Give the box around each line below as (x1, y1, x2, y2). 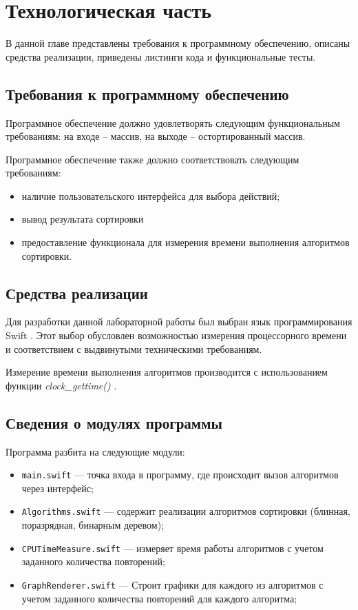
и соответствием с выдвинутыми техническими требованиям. (6, 341, 262, 356)
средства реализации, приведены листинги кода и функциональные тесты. (6, 49, 316, 63)
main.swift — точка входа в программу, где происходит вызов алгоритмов (21, 467, 339, 482)
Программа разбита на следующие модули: (6, 444, 185, 458)
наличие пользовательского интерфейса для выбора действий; (21, 188, 280, 203)
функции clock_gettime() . (6, 378, 117, 392)
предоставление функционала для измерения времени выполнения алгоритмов (21, 235, 350, 250)
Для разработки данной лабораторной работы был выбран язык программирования (6, 314, 352, 329)
